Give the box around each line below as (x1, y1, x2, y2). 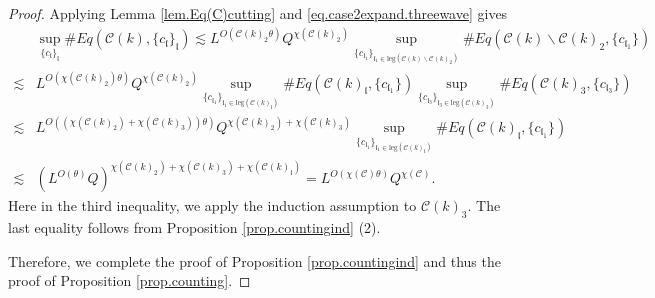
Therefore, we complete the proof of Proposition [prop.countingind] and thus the (8, 250, 501, 271)
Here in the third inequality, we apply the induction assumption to (8, 195, 417, 216)
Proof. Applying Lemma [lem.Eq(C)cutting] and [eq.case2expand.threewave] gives (8, 3, 508, 23)
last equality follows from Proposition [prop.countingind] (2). (8, 217, 381, 238)
